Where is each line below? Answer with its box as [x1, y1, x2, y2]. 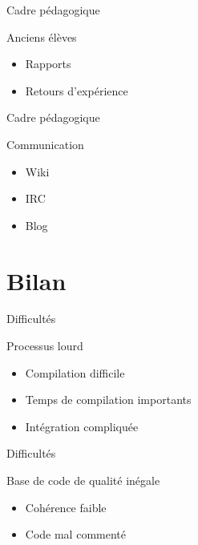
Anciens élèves [6, 28, 77, 45]
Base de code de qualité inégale [6, 472, 160, 489]
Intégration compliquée [25, 418, 139, 434]
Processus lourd [6, 337, 83, 354]
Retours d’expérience [25, 82, 128, 99]
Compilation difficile [25, 364, 125, 381]
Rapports [25, 55, 71, 72]
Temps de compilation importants [25, 391, 192, 408]
